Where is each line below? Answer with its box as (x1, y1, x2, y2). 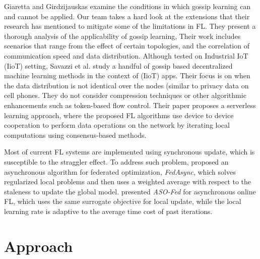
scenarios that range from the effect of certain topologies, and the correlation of (4, 40, 249, 51)
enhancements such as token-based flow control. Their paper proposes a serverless (4, 99, 256, 110)
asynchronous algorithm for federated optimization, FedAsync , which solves (4, 166, 236, 177)
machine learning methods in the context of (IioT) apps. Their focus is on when (4, 70, 250, 81)
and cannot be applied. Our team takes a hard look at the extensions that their (4, 11, 250, 21)
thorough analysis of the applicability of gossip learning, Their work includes (4, 30, 241, 41)
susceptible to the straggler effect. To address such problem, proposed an (4, 156, 229, 167)
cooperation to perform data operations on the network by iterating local (4, 120, 230, 130)
